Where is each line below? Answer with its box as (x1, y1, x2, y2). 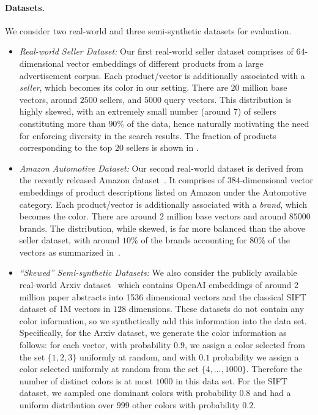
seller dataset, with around (19, 234, 120, 246)
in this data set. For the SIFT (176, 374, 287, 387)
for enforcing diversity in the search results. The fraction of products (19, 129, 276, 142)
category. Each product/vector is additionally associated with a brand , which (19, 197, 308, 210)
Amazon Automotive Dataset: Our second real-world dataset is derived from (19, 161, 304, 174)
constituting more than (19, 116, 106, 129)
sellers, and (100, 93, 142, 105)
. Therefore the (246, 362, 303, 375)
